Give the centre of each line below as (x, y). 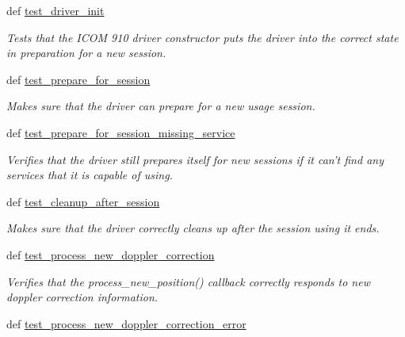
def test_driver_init (55, 10)
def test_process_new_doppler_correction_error (126, 323)
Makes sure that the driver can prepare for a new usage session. (161, 106)
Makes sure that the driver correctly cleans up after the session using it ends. (193, 228)
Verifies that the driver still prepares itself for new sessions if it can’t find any (195, 159)
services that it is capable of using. (90, 175)
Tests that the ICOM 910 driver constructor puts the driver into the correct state (202, 37)
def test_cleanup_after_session (83, 201)
